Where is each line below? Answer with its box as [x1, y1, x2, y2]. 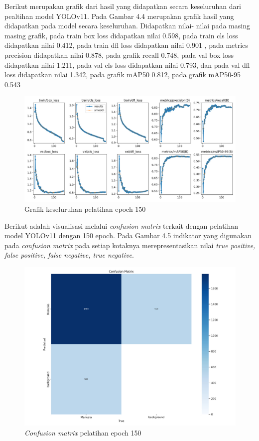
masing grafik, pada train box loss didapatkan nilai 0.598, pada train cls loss [4, 30, 238, 40]
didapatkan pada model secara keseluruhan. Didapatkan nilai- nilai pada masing [4, 20, 250, 31]
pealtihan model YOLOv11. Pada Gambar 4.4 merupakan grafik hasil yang [4, 10, 234, 21]
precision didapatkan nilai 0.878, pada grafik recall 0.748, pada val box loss [4, 49, 234, 60]
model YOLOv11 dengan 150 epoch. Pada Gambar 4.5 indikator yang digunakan [4, 230, 252, 241]
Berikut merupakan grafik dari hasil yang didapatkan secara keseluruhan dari [4, 1, 241, 11]
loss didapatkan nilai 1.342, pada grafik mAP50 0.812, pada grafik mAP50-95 [4, 69, 241, 80]
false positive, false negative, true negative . [4, 250, 134, 260]
